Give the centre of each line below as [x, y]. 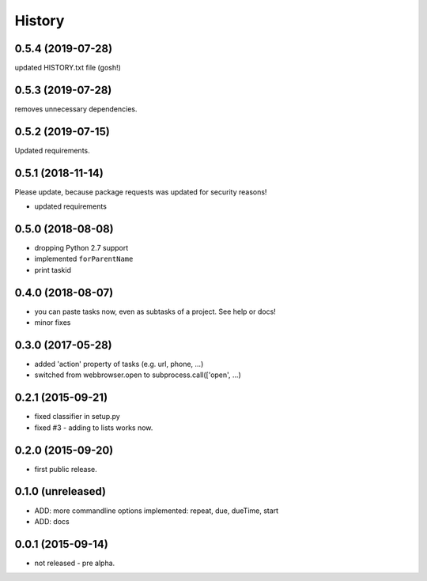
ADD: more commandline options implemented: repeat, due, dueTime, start [157, 511]
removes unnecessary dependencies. [76, 109]
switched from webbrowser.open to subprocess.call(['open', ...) [138, 375]
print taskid [53, 270]
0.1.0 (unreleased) [60, 491]
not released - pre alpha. [75, 563]
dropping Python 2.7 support [81, 248]
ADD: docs [52, 521]
